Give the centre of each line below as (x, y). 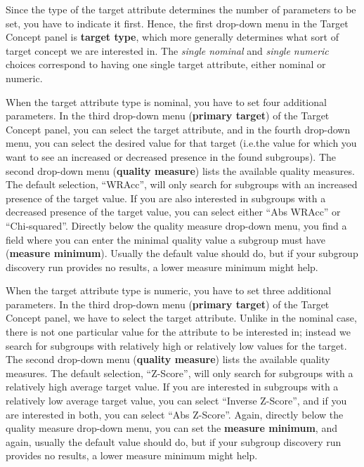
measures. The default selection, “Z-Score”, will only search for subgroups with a (180, 373)
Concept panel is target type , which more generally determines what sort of (172, 37)
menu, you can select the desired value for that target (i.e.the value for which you (181, 143)
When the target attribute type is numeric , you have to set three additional (169, 290)
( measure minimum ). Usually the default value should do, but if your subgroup (182, 253)
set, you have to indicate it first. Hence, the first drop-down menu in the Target (177, 23)
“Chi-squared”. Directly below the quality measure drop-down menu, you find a (176, 225)
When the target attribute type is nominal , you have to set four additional (166, 101)
